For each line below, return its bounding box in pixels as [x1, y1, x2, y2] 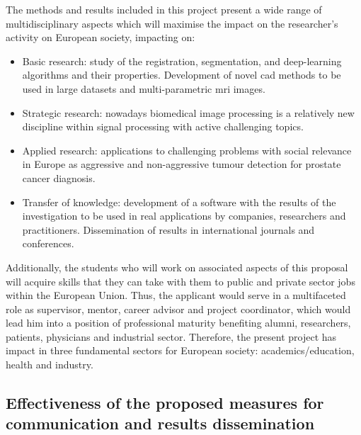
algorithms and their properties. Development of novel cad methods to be [22, 67, 341, 82]
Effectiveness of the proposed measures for [6, 392, 324, 414]
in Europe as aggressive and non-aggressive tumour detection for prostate [22, 157, 341, 171]
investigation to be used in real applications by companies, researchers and [22, 208, 346, 223]
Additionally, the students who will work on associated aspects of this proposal [6, 259, 348, 274]
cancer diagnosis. [22, 170, 96, 185]
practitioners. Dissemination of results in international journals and [22, 222, 315, 237]
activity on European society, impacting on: [6, 30, 195, 45]
